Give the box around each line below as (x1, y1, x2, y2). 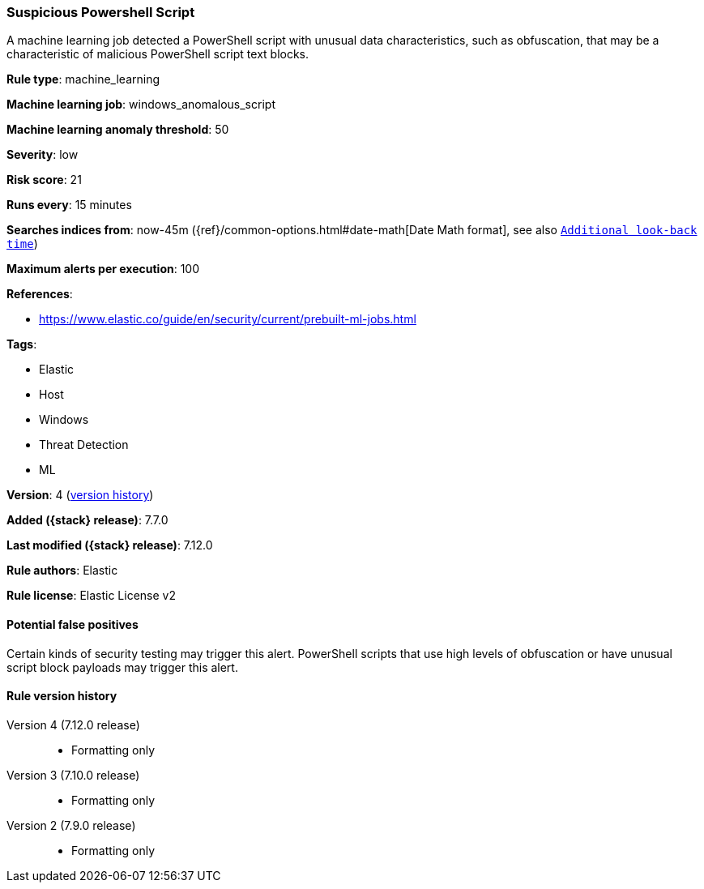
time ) (6, 237, 38, 251)
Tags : (6, 337, 37, 352)
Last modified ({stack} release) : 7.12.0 (6, 538, 213, 553)
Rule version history (6, 689, 117, 703)
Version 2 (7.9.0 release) (6, 818, 136, 832)
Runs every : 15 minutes (6, 198, 132, 212)
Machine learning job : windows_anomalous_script (6, 97, 275, 112)
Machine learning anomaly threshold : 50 (6, 122, 229, 137)
